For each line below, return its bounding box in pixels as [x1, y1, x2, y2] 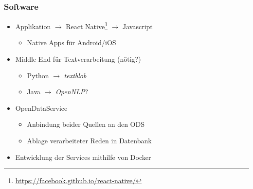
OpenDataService [15, 103, 68, 113]
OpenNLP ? [55, 86, 88, 97]
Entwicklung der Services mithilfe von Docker [15, 152, 151, 162]
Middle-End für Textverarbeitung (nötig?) [15, 54, 141, 64]
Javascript [123, 21, 153, 31]
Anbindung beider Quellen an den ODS [27, 119, 145, 129]
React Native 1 [66, 20, 108, 31]
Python [27, 70, 49, 80]
